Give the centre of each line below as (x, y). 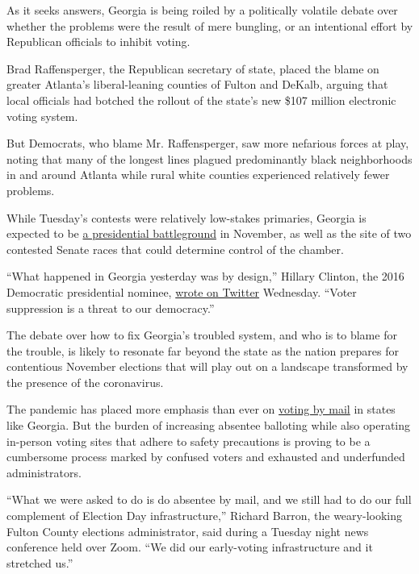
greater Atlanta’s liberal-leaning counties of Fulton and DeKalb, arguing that (197, 84)
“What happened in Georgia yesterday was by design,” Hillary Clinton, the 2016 (205, 276)
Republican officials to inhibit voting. (98, 42)
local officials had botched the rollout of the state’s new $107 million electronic (201, 100)
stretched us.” (40, 562)
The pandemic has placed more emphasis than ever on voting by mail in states (201, 409)
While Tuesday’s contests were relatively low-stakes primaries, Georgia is (186, 217)
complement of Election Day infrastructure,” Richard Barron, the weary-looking (204, 516)
